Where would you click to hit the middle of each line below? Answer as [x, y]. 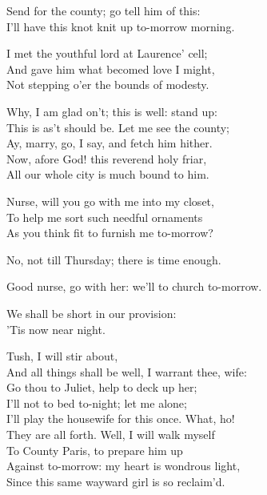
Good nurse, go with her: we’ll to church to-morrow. [134, 286]
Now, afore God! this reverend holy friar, [107, 158]
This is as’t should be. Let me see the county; [118, 127]
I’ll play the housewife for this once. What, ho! [121, 419]
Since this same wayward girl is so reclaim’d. [116, 481]
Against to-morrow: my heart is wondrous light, [124, 466]
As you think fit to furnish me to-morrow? [110, 233]
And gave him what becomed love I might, [111, 68]
